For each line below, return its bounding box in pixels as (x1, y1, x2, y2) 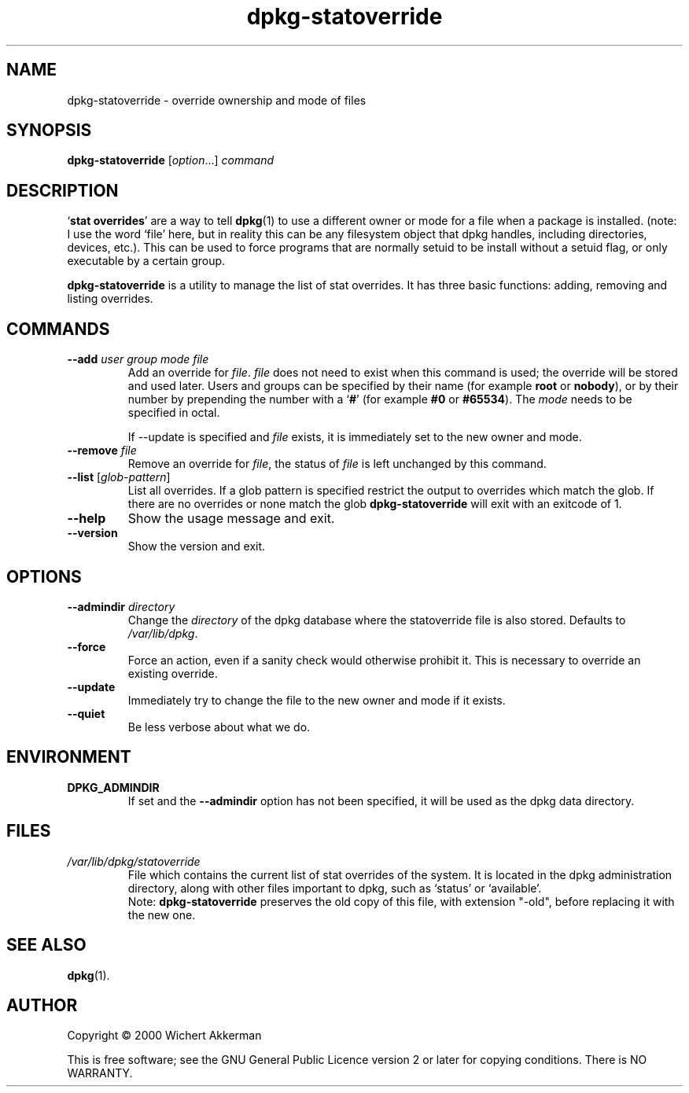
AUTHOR (6, 995, 78, 1015)
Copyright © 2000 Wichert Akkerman (67, 1029, 262, 1043)
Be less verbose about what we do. (127, 719, 311, 734)
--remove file (67, 443, 137, 458)
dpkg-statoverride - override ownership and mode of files (67, 93, 367, 107)
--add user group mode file (67, 352, 209, 366)
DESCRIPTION (6, 180, 119, 201)
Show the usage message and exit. (127, 510, 335, 527)
